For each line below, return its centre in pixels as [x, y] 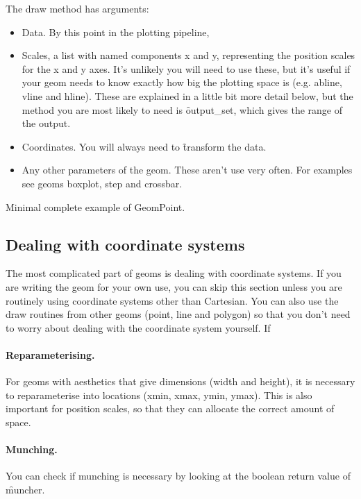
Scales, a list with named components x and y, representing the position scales [188, 55]
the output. [46, 123]
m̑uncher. [25, 489]
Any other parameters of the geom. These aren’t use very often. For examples [187, 170]
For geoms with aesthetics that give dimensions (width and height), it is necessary [180, 381]
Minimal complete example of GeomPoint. [95, 206]
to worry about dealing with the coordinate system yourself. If [138, 327]
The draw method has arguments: [77, 8]
